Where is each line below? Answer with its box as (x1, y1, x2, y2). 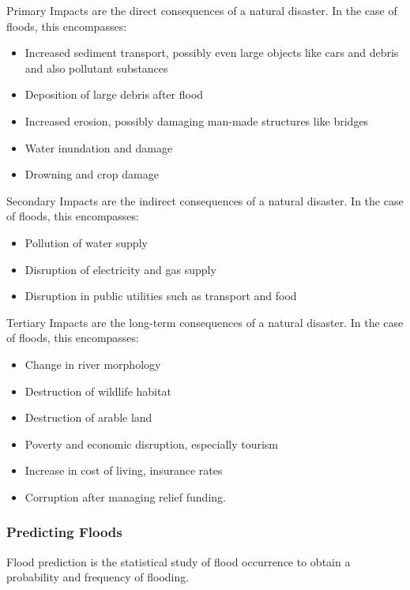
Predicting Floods (6, 522, 122, 542)
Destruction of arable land (24, 409, 152, 426)
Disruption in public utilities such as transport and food (24, 287, 297, 304)
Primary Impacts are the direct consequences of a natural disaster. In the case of (6, 2, 397, 18)
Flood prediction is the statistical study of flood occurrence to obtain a (6, 553, 351, 569)
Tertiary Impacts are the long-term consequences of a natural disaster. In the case (6, 314, 404, 330)
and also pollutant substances (24, 59, 168, 76)
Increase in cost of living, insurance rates (24, 462, 223, 479)
